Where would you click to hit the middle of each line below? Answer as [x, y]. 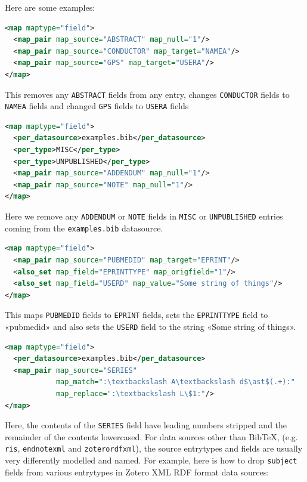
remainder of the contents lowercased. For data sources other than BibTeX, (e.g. [151, 436]
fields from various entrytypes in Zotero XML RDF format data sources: [137, 472]
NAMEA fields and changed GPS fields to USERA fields [97, 106]
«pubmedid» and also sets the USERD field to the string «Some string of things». [151, 326]
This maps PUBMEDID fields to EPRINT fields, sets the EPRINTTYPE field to [137, 315]
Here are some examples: [50, 7]
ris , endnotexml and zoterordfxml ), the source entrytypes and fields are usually [154, 448]
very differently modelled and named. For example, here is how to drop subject [151, 460]
